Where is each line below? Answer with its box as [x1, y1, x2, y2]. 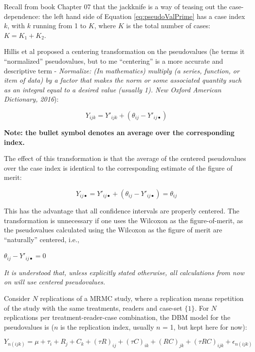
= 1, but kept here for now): [163, 321, 247, 332]
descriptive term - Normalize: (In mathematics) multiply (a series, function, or [4, 65, 239, 75]
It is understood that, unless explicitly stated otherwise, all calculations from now [4, 267, 245, 277]
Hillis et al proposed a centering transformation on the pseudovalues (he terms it [4, 46, 245, 56]
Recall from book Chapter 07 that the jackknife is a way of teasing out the [4, 1, 227, 11]
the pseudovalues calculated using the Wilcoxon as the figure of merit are [4, 225, 222, 235]
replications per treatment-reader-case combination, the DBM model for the [4, 312, 231, 322]
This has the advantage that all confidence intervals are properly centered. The [4, 205, 239, 215]
